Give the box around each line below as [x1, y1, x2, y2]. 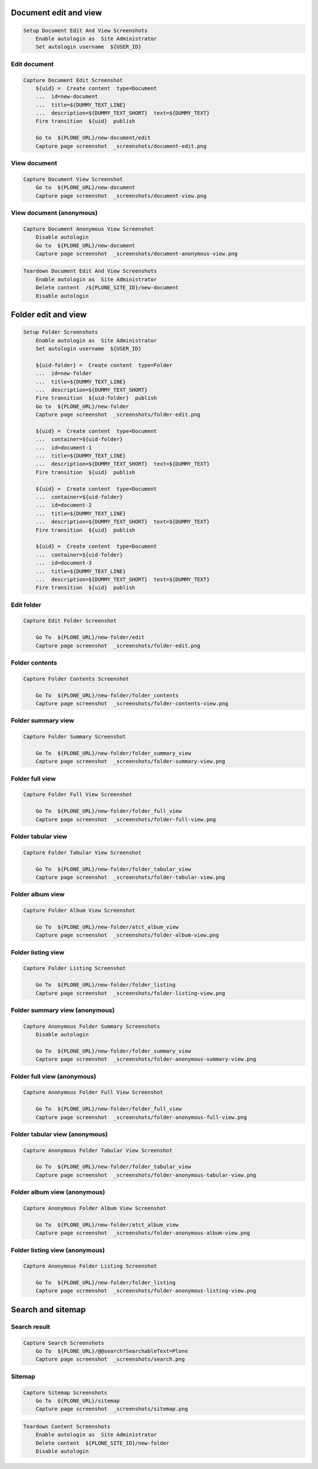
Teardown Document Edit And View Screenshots [23, 268, 157, 274]
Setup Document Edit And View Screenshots [23, 27, 148, 34]
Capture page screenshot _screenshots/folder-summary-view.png [35, 758, 226, 765]
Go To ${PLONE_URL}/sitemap [35, 1397, 120, 1404]
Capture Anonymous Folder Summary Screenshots [23, 1023, 160, 1030]
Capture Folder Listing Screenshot [23, 965, 126, 972]
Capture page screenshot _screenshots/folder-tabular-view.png [35, 874, 226, 881]
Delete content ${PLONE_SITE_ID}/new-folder [35, 1440, 170, 1446]
